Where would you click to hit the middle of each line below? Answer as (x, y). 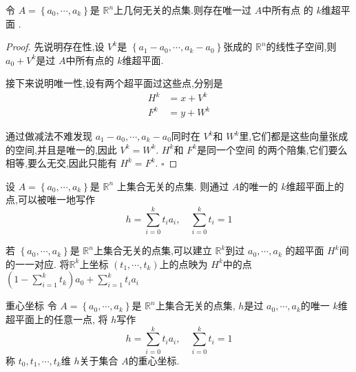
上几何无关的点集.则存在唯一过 (183, 10)
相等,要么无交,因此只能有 (61, 163)
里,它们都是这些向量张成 (294, 136)
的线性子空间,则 (301, 46)
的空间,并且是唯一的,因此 (61, 149)
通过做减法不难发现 (49, 136)
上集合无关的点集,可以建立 (153, 250)
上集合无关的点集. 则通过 (173, 186)
